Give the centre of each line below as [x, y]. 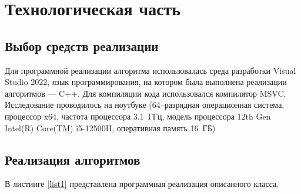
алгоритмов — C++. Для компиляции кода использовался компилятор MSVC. [146, 93]
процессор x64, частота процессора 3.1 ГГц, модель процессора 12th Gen [138, 116]
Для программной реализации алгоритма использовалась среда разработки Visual [150, 70]
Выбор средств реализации [82, 45]
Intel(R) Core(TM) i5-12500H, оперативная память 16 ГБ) [110, 127]
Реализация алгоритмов [73, 159]
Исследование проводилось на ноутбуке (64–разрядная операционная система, [145, 105]
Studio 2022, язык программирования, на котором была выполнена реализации [146, 82]
